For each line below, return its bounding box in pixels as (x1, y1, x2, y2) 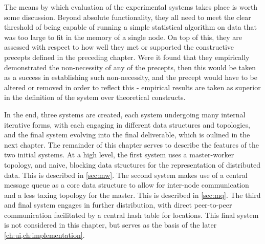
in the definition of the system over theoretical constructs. (4, 92, 186, 103)
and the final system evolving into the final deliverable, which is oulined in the (4, 129, 250, 140)
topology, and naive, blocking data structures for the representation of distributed (4, 159, 261, 170)
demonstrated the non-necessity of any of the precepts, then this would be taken (4, 62, 256, 72)
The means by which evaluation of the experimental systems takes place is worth (4, 2, 258, 12)
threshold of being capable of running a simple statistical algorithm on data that (4, 22, 257, 32)
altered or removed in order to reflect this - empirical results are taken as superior (4, 82, 261, 92)
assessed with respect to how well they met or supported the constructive (4, 42, 234, 52)
